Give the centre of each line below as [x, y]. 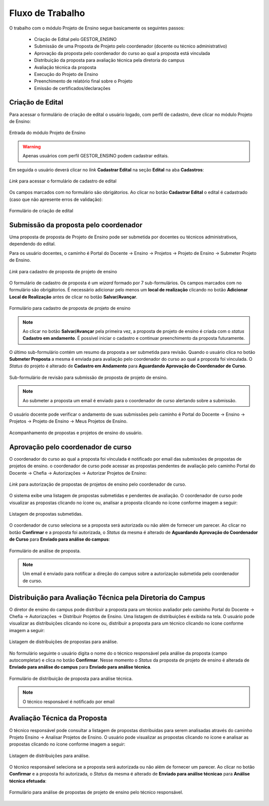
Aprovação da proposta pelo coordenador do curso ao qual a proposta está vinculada [122, 53]
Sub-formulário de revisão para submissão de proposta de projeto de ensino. [88, 377]
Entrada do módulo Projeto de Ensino [47, 133]
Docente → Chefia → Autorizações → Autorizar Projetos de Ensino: [78, 473]
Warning [32, 146]
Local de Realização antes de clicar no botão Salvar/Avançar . [73, 297]
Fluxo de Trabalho [47, 13]
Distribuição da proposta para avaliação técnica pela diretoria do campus [109, 60]
